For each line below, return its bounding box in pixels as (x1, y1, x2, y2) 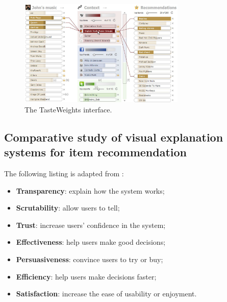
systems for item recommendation (4, 144, 187, 160)
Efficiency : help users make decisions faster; (16, 271, 157, 282)
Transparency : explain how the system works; (16, 185, 165, 196)
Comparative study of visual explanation (4, 129, 223, 145)
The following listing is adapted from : (4, 168, 124, 178)
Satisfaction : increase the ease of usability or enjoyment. (16, 288, 197, 299)
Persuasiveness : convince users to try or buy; (16, 253, 163, 264)
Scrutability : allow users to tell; (16, 202, 120, 213)
